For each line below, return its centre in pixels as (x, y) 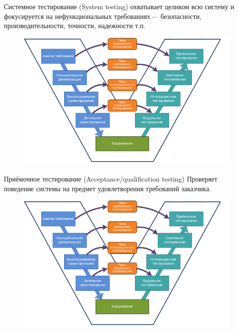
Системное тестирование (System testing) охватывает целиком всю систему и (119, 6)
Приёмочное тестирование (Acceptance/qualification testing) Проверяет (111, 178)
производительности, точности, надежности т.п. (75, 25)
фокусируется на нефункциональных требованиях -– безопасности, (103, 16)
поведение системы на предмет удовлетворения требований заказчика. (108, 188)
